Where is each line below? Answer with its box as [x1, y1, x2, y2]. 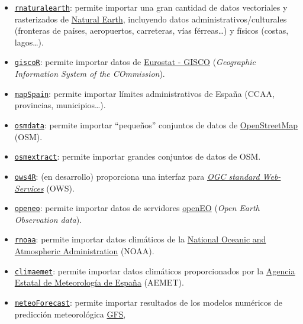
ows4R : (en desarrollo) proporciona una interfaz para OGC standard [14, 170, 260, 182]
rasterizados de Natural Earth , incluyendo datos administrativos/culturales [14, 12, 287, 25]
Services [14, 182, 44, 194]
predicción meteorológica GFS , [14, 307, 126, 320]
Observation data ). [14, 213, 82, 225]
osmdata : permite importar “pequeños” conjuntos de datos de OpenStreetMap [14, 118, 298, 131]
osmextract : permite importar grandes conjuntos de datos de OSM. [14, 150, 261, 163]
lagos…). [14, 35, 44, 48]
